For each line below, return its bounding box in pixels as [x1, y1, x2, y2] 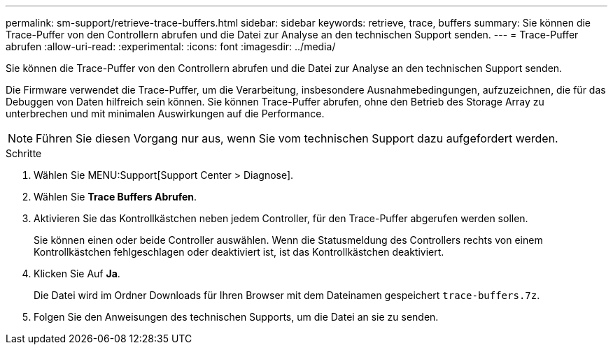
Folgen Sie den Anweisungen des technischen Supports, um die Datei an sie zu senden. [34, 311, 439, 323]
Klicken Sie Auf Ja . [34, 268, 120, 279]
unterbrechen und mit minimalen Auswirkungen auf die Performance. [6, 108, 325, 119]
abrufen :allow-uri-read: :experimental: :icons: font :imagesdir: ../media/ [6, 41, 336, 52]
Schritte [6, 147, 42, 159]
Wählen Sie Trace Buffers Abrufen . [34, 191, 197, 203]
